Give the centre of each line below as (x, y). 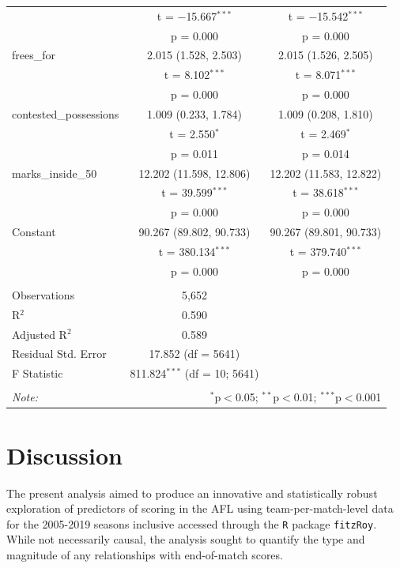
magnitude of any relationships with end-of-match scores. (145, 554)
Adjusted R (40, 334)
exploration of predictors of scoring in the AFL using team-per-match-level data (200, 508)
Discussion (64, 455)
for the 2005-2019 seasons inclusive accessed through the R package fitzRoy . (192, 523)
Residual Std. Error (59, 354)
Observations (43, 294)
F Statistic (38, 373)
